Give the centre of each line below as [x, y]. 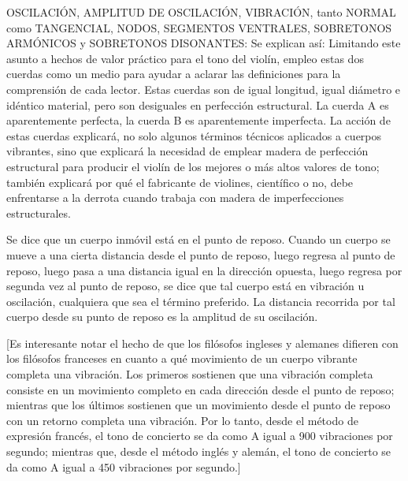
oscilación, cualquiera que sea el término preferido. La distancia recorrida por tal [201, 301]
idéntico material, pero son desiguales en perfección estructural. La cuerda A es [198, 104]
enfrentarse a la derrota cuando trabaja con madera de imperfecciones [175, 198]
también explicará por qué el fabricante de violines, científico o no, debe [180, 182]
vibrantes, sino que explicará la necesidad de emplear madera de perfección [187, 151]
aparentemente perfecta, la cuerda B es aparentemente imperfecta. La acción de [198, 120]
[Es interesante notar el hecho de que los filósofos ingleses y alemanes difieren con [202, 343]
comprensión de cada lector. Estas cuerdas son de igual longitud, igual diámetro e [204, 89]
